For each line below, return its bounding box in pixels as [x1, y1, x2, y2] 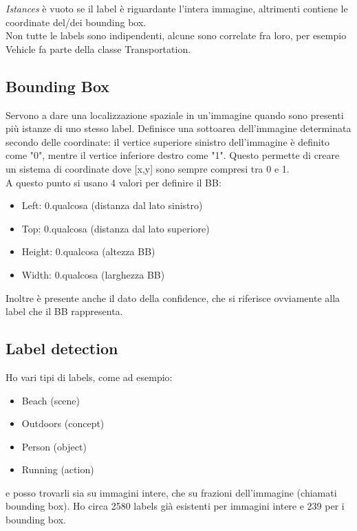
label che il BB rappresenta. [6, 304, 123, 318]
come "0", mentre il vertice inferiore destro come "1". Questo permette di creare [6, 148, 340, 162]
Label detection [6, 338, 118, 359]
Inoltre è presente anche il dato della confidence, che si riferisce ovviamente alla [6, 290, 340, 305]
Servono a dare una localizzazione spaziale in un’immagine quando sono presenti [6, 107, 344, 122]
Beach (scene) [21, 393, 80, 407]
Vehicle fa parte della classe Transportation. [6, 41, 191, 56]
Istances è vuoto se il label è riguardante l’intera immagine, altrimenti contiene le [6, 1, 348, 15]
